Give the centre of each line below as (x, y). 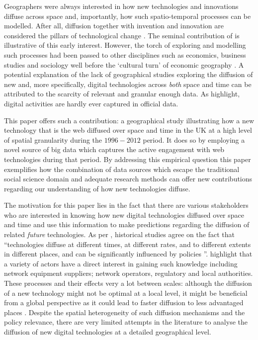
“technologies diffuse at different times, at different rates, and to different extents (128, 244)
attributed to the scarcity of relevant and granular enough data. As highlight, (122, 94)
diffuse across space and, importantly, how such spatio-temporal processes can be (128, 16)
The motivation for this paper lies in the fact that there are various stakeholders (126, 205)
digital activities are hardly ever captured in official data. (91, 103)
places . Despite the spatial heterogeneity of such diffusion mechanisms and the (125, 312)
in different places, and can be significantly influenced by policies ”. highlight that (128, 254)
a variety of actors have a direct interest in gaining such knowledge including (121, 263)
